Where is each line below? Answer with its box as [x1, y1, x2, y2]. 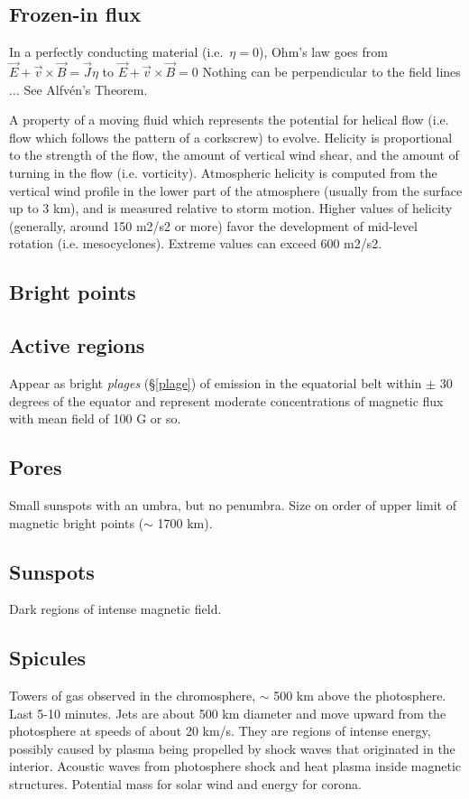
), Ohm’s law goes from [258, 42, 388, 61]
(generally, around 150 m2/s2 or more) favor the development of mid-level [9, 216, 418, 235]
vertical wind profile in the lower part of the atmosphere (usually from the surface [9, 181, 463, 200]
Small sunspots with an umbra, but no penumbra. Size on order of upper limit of [9, 495, 456, 514]
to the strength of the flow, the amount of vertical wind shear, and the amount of [9, 145, 459, 164]
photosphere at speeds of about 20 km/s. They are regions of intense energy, [9, 721, 431, 740]
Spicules [9, 644, 86, 672]
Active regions [9, 331, 145, 359]
